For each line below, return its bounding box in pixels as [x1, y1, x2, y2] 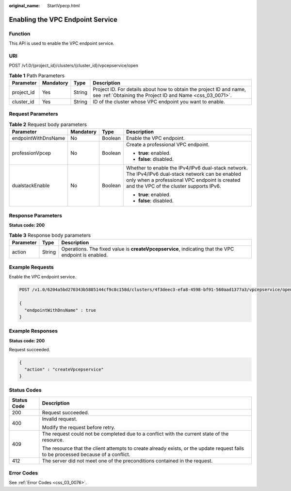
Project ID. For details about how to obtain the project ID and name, [93, 86, 246, 93]
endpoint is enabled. [61, 252, 108, 258]
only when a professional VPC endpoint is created [126, 177, 241, 184]
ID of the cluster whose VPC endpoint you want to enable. [93, 99, 226, 105]
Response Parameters [9, 212, 63, 219]
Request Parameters [9, 111, 58, 118]
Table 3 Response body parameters [9, 232, 91, 238]
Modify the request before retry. [42, 424, 115, 431]
